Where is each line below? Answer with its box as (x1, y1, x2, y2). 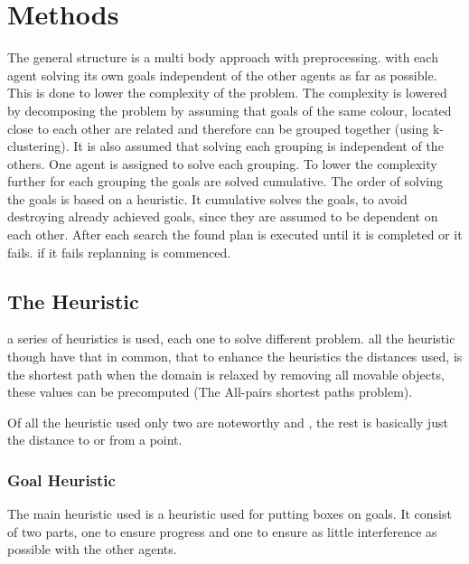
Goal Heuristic (7, 468, 116, 491)
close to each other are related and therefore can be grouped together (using (7, 118, 429, 137)
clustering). (7, 136, 70, 155)
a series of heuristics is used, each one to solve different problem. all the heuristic (7, 329, 455, 348)
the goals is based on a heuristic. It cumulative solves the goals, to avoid (7, 189, 408, 208)
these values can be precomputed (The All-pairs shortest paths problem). (7, 382, 413, 401)
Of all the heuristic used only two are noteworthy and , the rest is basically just (7, 412, 448, 431)
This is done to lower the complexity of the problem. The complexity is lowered (7, 83, 447, 102)
